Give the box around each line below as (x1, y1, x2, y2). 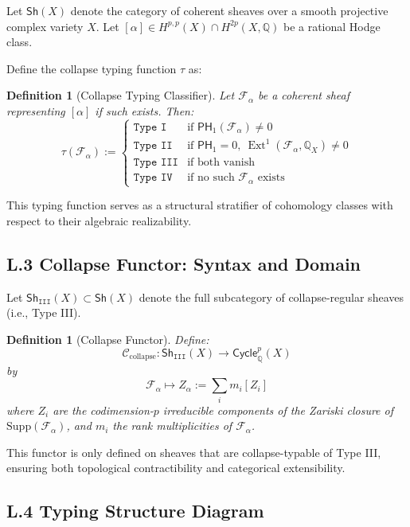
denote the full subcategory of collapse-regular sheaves (139, 288, 404, 305)
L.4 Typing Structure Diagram (6, 498, 264, 523)
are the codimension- (53, 401, 154, 418)
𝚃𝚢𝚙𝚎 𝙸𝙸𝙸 (133, 157, 178, 169)
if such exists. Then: (95, 102, 194, 119)
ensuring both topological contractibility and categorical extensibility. (6, 459, 346, 476)
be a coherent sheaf (257, 87, 349, 103)
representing (6, 102, 65, 119)
